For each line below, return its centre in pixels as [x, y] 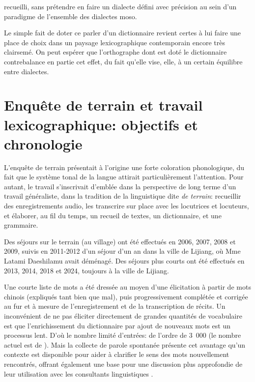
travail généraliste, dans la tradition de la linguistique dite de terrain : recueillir [123, 196]
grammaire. [21, 225]
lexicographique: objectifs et [101, 124]
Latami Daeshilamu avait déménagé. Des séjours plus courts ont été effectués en [124, 261]
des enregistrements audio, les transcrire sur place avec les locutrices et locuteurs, [127, 206]
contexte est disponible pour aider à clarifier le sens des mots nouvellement [117, 354]
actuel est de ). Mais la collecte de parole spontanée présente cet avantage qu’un [125, 344]
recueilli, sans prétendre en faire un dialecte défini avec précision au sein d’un [120, 6]
